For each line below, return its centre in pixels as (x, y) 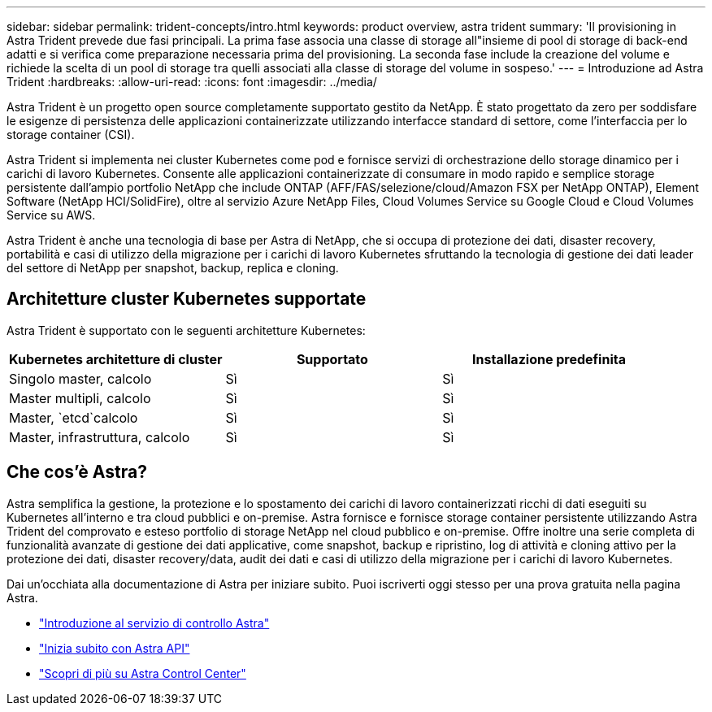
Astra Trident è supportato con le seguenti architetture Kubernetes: (186, 330)
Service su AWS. (51, 215)
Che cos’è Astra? (77, 472)
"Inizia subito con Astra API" (115, 648)
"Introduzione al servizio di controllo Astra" (154, 623)
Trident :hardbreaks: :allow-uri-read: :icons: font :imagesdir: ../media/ (192, 82)
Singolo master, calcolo (80, 378)
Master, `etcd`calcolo (74, 417)
